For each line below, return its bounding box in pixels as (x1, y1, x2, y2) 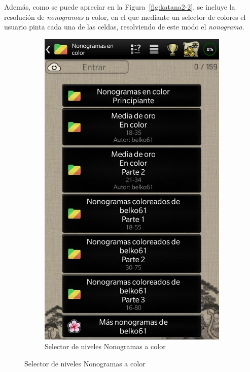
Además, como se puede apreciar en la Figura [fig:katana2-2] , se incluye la (4, 2, 235, 12)
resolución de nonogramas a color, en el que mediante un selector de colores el (4, 11, 246, 22)
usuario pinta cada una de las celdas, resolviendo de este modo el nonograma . (4, 21, 244, 32)
